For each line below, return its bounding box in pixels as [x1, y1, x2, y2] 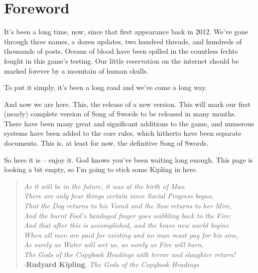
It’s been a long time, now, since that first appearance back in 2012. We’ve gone [4, 26, 249, 37]
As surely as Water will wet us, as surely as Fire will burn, [23, 239, 204, 250]
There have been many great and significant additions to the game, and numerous [4, 118, 255, 128]
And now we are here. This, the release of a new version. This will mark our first [4, 98, 251, 109]
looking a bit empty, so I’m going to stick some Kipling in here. [4, 164, 198, 175]
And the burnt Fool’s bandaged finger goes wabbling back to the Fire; [23, 210, 232, 220]
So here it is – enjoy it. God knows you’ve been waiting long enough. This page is [4, 154, 253, 165]
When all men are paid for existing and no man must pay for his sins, [23, 229, 238, 240]
